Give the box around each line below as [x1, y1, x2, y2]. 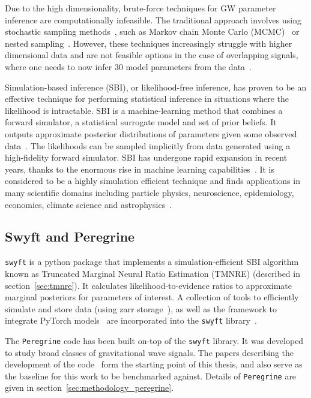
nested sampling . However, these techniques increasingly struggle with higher [5, 37, 292, 49]
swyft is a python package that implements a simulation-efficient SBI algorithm [5, 255, 299, 268]
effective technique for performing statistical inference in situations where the [5, 92, 289, 105]
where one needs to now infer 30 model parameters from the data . [5, 60, 252, 73]
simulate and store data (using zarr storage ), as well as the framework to [5, 302, 277, 315]
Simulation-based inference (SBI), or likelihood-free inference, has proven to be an [5, 80, 307, 93]
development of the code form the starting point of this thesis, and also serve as [5, 358, 303, 370]
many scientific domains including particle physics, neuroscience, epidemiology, [5, 186, 294, 198]
